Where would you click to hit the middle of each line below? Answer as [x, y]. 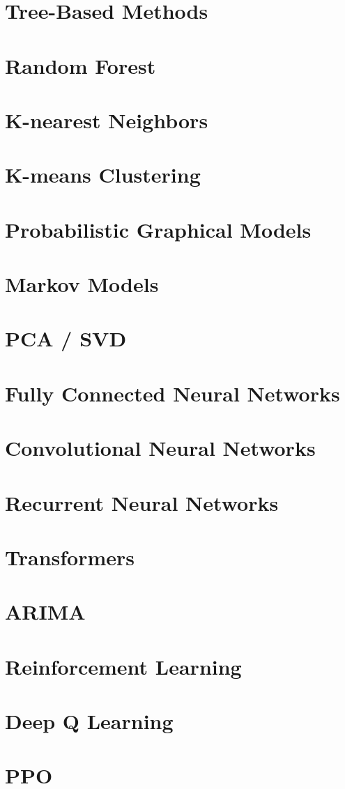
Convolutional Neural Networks [160, 448]
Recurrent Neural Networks [142, 502]
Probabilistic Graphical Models [158, 229]
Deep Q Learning [89, 721]
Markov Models [82, 284]
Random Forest [80, 65]
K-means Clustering [103, 175]
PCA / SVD [66, 338]
